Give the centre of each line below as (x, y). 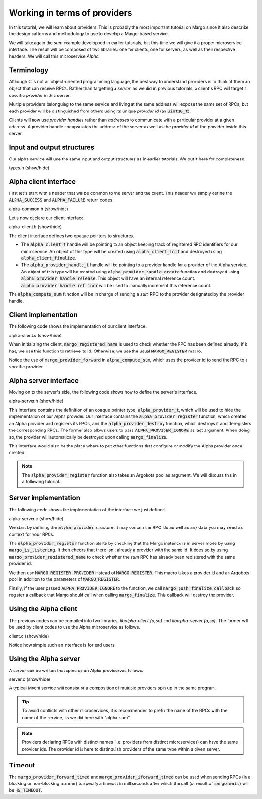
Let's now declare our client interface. (47, 218)
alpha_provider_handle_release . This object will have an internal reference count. (108, 278)
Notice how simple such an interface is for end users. (62, 645)
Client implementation (43, 315)
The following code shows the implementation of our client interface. (78, 326)
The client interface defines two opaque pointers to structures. (72, 236)
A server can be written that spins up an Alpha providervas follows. (76, 670)
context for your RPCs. (32, 534)
